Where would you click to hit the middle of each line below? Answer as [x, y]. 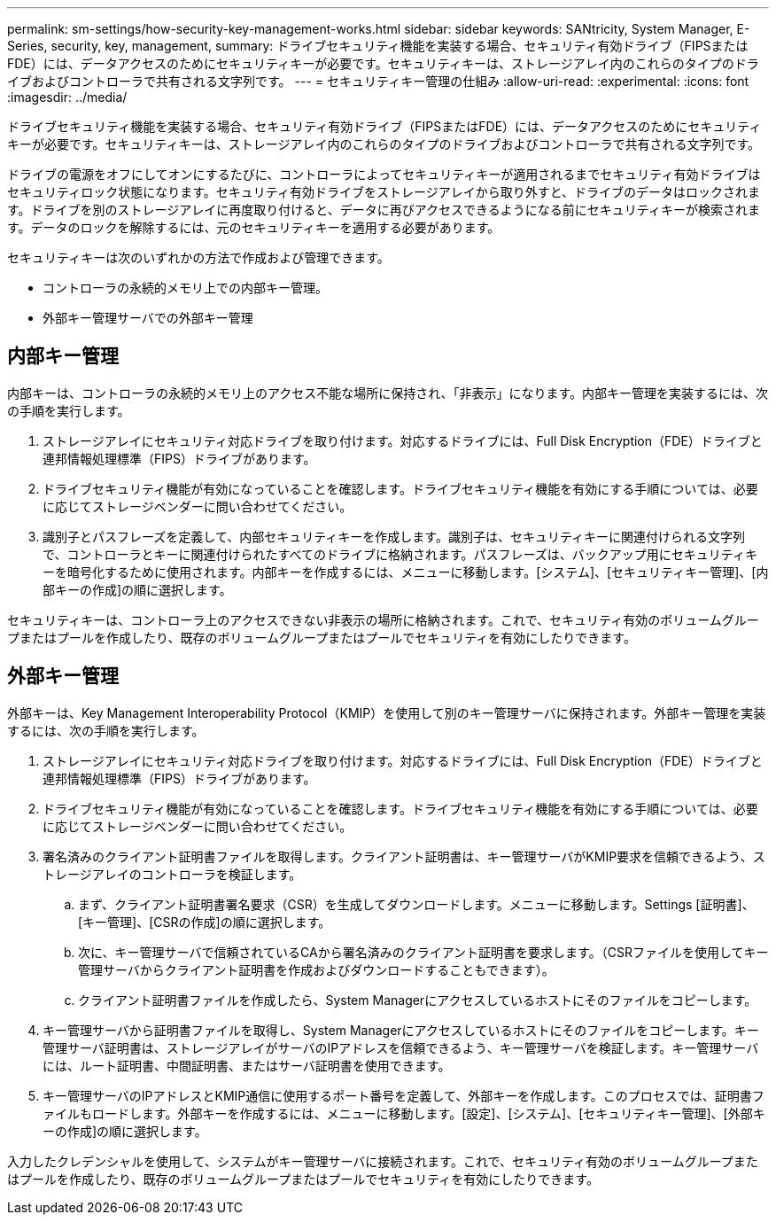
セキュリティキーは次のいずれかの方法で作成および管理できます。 [198, 257]
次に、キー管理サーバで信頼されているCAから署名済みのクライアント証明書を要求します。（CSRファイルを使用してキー [423, 952]
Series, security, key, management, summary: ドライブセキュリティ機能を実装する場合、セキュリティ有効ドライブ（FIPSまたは [378, 46]
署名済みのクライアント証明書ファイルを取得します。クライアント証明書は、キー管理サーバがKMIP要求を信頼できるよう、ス [404, 856]
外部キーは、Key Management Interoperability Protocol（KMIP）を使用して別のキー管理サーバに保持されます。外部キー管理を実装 [387, 712]
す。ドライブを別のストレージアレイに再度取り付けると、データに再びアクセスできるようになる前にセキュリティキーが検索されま [384, 210]
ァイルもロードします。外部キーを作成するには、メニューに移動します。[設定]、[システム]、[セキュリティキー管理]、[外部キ [404, 1113]
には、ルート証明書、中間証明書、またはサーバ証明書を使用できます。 [247, 1065]
